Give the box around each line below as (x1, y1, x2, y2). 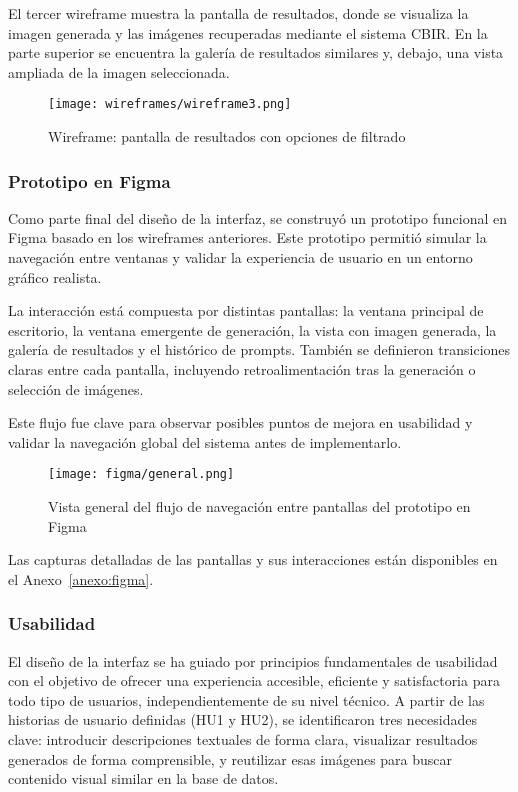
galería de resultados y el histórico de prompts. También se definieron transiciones (8, 339, 511, 360)
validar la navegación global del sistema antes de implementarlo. (8, 431, 402, 452)
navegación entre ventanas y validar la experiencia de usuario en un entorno (8, 247, 473, 268)
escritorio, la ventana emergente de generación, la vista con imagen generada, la (8, 319, 497, 340)
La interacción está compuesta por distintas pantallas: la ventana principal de (8, 300, 484, 321)
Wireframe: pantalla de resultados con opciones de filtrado (48, 126, 406, 147)
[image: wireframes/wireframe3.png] (48, 97, 292, 112)
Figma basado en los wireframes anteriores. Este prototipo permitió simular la (8, 227, 487, 248)
